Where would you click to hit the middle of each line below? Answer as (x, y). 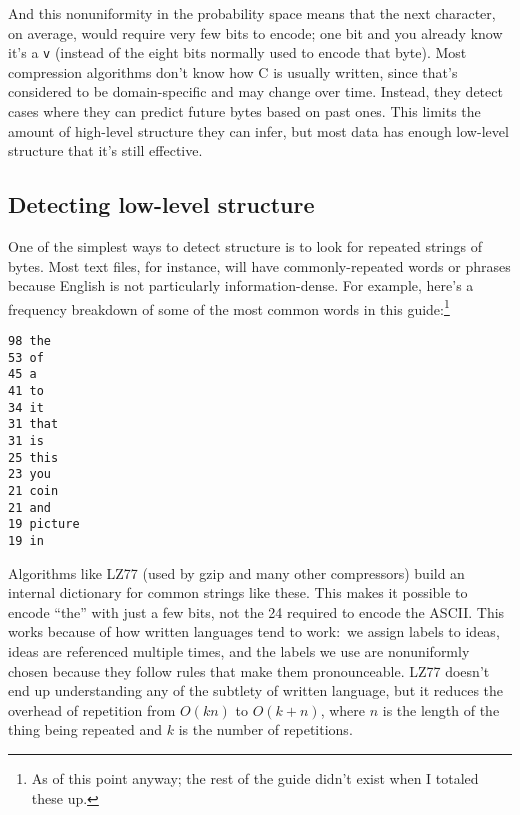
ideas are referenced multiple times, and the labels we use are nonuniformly (239, 650)
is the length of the (441, 709)
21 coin (33, 490)
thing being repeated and (85, 729)
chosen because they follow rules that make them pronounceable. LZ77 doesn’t (249, 670)
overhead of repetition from (92, 709)
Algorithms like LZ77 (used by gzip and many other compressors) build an (236, 572)
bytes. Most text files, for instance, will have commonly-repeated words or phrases (259, 265)
